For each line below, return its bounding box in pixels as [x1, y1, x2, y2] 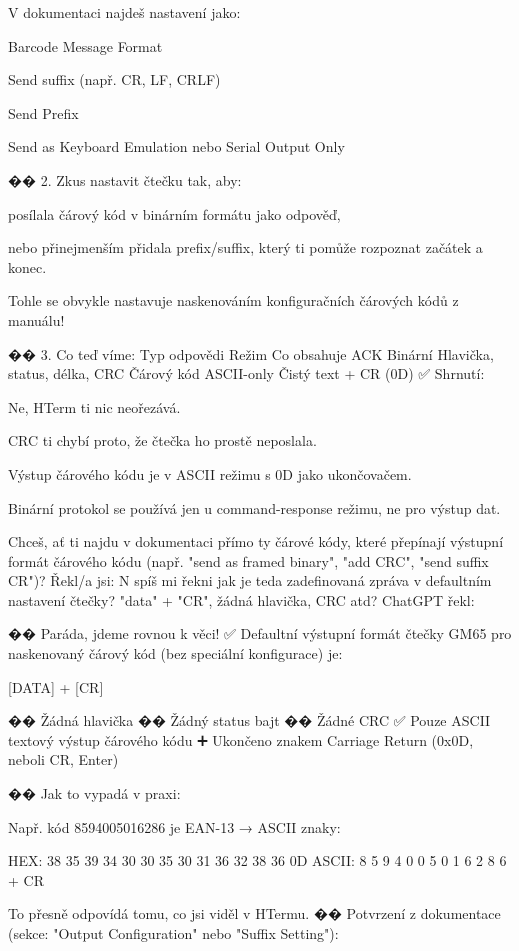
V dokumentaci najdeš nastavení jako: [8, 2, 241, 22]
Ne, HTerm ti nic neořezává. [8, 396, 181, 417]
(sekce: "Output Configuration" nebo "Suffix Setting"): [8, 923, 339, 943]
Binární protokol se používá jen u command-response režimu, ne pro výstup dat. [8, 497, 501, 518]
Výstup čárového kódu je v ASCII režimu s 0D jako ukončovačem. [8, 463, 412, 484]
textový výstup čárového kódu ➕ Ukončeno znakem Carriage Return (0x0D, [8, 729, 474, 750]
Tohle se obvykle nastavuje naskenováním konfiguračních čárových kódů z [8, 290, 459, 311]
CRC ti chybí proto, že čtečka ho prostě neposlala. [8, 430, 317, 451]
